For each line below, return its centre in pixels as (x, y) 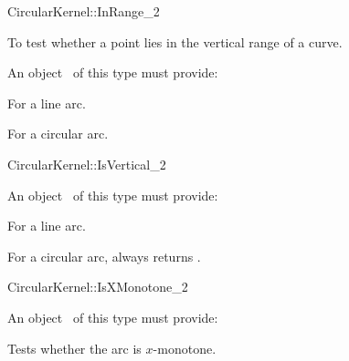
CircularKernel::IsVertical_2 (87, 164)
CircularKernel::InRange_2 (84, 11)
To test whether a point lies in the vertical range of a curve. (175, 41)
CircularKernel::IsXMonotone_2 (98, 287)
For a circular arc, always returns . (104, 256)
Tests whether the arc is (74, 348)
